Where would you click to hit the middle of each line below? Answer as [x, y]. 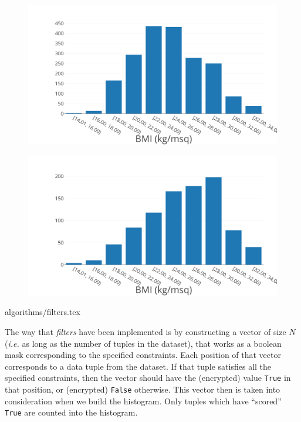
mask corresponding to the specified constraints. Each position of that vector [143, 355]
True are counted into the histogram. [71, 412]
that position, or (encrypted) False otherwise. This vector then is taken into [143, 389]
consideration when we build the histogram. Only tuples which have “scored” [143, 401]
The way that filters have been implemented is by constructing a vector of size [146, 331]
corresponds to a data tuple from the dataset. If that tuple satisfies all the [138, 366]
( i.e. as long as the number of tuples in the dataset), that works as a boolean [143, 343]
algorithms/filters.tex [43, 312]
